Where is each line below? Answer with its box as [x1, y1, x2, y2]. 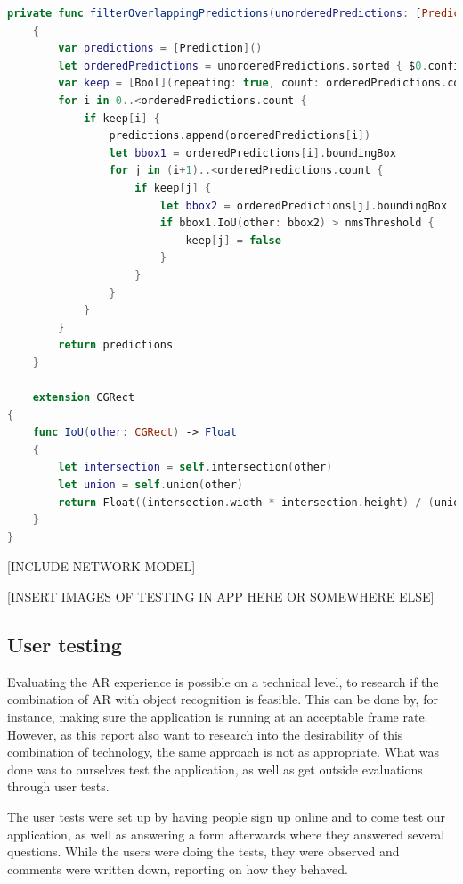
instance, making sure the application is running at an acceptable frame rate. [7, 707, 428, 725]
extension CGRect [32, 391, 135, 405]
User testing [7, 630, 122, 658]
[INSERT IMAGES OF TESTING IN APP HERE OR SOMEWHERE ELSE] [7, 587, 435, 605]
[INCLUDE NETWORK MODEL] [7, 557, 196, 576]
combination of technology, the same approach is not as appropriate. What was [7, 742, 439, 761]
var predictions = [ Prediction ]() [58, 42, 263, 55]
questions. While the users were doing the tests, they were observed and [7, 842, 400, 861]
